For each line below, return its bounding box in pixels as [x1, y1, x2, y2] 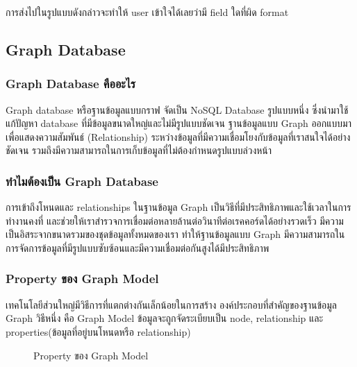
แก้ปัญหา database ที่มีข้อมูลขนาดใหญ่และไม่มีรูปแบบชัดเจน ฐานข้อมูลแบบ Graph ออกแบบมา [6, 116, 351, 130]
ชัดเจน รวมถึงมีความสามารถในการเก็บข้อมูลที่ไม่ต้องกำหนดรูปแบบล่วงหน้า [6, 143, 272, 157]
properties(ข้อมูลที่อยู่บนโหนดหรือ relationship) [6, 324, 191, 339]
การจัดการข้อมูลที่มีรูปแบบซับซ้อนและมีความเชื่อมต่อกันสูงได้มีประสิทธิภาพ [6, 240, 269, 255]
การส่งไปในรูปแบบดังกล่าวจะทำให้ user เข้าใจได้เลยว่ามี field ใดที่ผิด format [6, 5, 289, 19]
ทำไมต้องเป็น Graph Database [6, 172, 158, 189]
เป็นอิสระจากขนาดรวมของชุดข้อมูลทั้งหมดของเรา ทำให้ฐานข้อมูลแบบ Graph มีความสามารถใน [6, 227, 345, 241]
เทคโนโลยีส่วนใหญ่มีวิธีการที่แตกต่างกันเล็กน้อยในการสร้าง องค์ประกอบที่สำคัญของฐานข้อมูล [6, 297, 337, 311]
